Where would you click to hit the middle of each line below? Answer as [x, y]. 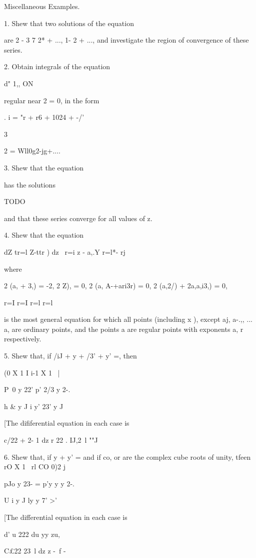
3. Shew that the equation [44, 167]
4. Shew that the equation [44, 235]
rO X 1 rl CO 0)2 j [35, 467]
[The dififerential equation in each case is [67, 423]
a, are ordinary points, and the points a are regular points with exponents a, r [124, 329]
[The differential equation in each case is [66, 517]
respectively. [23, 339]
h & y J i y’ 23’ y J [34, 406]
